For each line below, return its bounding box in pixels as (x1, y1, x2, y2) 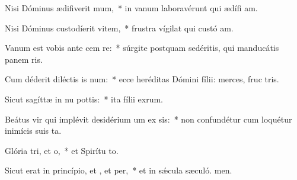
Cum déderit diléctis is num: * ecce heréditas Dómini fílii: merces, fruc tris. (5, 73, 279, 85)
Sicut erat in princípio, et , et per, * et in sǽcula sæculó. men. (5, 164, 232, 176)
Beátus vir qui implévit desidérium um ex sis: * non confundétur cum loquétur (5, 112, 292, 125)
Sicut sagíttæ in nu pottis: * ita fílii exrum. (5, 92, 164, 105)
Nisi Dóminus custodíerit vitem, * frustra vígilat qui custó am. (5, 21, 234, 34)
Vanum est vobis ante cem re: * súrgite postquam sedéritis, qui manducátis (5, 41, 279, 54)
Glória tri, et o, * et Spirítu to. (5, 144, 119, 156)
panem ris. (5, 53, 43, 65)
